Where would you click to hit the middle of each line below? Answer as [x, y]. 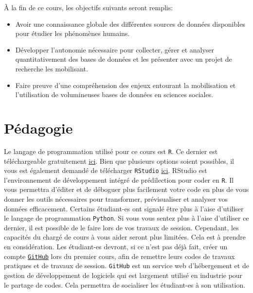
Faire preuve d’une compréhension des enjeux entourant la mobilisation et [126, 85]
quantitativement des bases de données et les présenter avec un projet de [124, 59]
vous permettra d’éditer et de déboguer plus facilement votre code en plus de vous [126, 189]
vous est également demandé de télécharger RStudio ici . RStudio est [106, 170]
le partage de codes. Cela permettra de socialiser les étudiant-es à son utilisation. [125, 284]
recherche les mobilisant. [52, 68]
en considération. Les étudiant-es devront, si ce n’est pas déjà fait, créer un [116, 247]
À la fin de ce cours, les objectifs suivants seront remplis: [89, 7]
